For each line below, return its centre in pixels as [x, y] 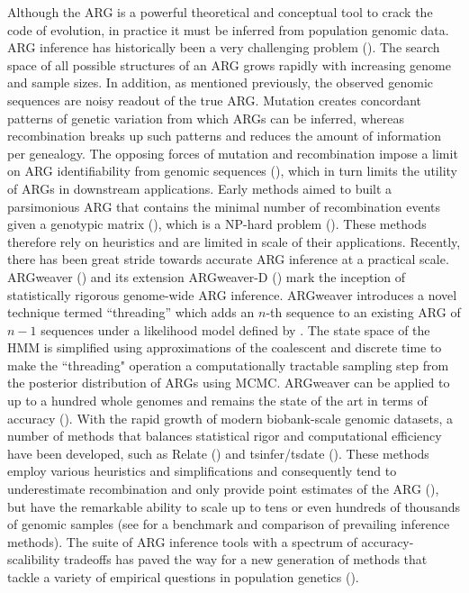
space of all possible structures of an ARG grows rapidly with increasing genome [229, 64]
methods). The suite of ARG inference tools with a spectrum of [182, 541]
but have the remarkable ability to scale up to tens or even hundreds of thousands [234, 506]
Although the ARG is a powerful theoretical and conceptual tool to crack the [220, 12]
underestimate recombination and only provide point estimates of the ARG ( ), [223, 489]
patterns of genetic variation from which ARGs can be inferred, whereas [206, 118]
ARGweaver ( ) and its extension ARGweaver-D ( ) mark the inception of [207, 276]
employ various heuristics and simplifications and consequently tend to [202, 471]
